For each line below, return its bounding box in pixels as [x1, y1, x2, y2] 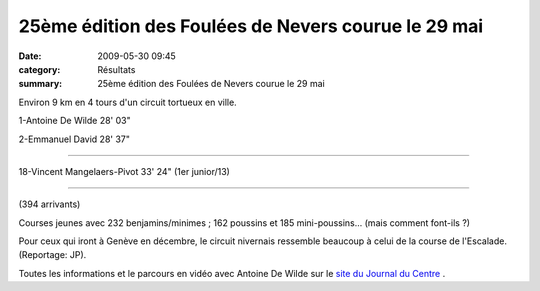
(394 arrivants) [18, 198, 81, 210]
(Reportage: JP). [18, 249, 87, 261]
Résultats [97, 63, 136, 75]
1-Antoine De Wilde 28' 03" [18, 115, 131, 127]
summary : [18, 78, 63, 90]
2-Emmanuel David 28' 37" [18, 133, 130, 145]
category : [18, 63, 61, 75]
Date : [18, 50, 42, 62]
